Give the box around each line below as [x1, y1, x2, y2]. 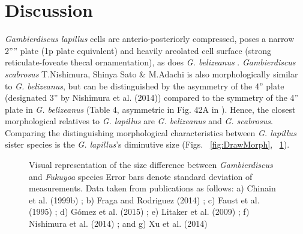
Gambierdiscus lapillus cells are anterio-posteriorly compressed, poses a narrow [5, 32, 295, 45]
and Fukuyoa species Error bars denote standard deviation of [29, 170, 253, 182]
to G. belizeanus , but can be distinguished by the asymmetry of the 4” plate [5, 79, 284, 92]
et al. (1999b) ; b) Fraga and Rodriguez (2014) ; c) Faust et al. [29, 193, 260, 206]
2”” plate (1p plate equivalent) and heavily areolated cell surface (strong [5, 44, 271, 56]
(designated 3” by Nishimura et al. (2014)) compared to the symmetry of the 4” [5, 91, 299, 104]
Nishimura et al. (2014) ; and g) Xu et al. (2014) [29, 217, 208, 230]
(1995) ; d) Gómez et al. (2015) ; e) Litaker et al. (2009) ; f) [29, 205, 250, 218]
